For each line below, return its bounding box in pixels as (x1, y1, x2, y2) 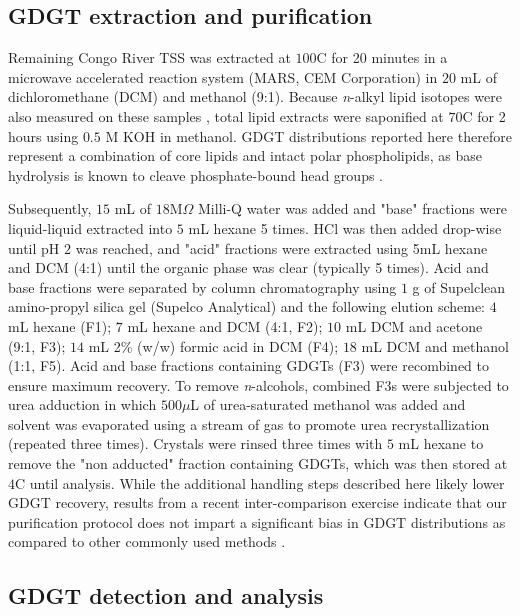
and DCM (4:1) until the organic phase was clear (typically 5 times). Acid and (8, 257, 489, 278)
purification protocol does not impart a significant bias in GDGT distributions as (8, 511, 506, 532)
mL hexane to (398, 433, 484, 454)
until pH (8, 237, 60, 258)
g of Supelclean (412, 276, 506, 297)
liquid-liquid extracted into (8, 217, 173, 238)
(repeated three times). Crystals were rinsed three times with (8, 433, 383, 454)
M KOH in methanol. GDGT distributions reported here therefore (105, 125, 512, 146)
